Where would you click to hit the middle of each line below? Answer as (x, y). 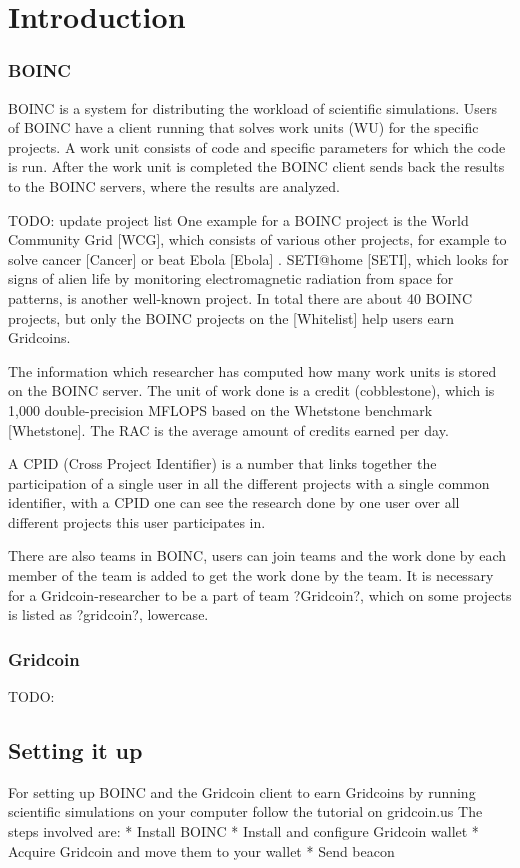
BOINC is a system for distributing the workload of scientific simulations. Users (253, 107)
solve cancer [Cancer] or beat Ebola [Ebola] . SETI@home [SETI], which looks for (258, 258)
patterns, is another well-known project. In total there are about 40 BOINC (240, 297)
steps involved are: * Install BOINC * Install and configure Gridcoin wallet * (243, 831)
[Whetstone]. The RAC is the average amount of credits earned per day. (228, 429)
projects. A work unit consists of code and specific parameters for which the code (257, 146)
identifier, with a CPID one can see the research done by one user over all (234, 502)
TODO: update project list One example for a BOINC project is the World (238, 219)
